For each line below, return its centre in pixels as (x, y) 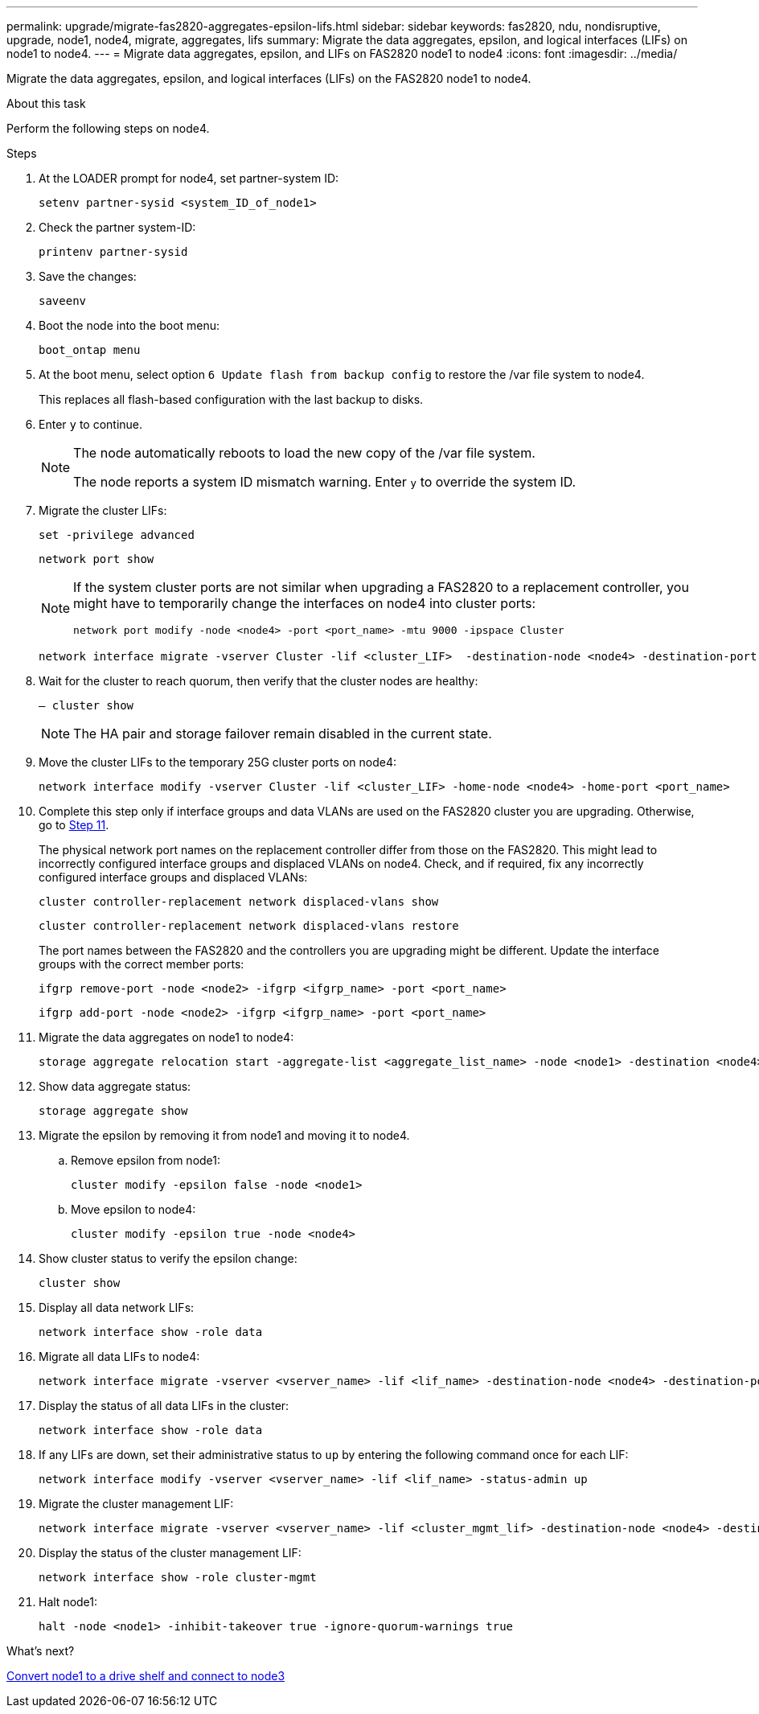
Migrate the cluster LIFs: (103, 510)
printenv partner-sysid (113, 252)
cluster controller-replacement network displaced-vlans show (239, 902)
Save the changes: (88, 276)
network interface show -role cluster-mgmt (178, 1577)
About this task (46, 103)
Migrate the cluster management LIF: (136, 1504)
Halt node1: (68, 1602)
